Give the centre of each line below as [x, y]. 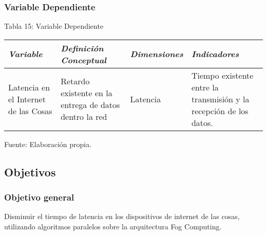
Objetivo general [39, 197]
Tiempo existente [222, 75]
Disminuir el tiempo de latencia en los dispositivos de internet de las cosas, [122, 216]
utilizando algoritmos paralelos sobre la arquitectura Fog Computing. [113, 226]
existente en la [87, 93]
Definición [82, 48]
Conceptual [84, 60]
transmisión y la [220, 99]
